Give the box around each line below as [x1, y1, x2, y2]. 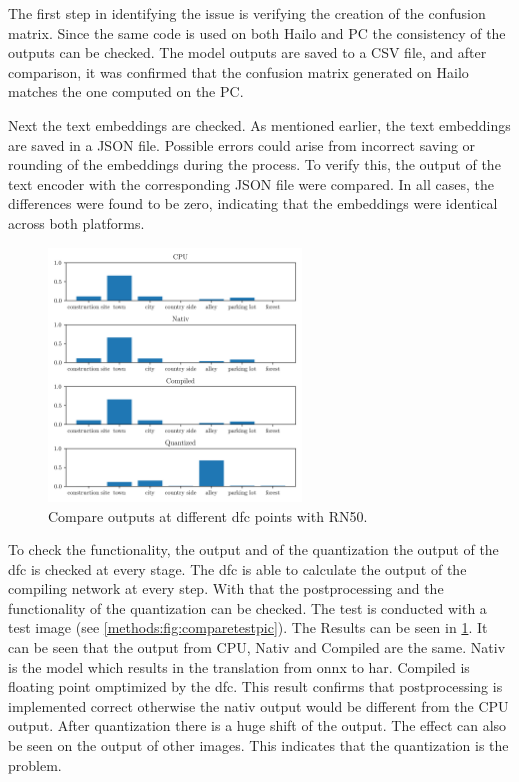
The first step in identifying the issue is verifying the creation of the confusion [8, 3, 486, 23]
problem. [8, 754, 62, 775]
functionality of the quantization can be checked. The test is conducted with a [8, 597, 487, 618]
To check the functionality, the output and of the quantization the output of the [8, 539, 499, 560]
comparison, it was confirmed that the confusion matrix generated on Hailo [8, 61, 469, 82]
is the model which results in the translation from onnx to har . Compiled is [8, 656, 470, 677]
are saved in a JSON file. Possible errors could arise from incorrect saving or [8, 134, 476, 155]
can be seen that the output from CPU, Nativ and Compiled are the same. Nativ [8, 637, 506, 658]
